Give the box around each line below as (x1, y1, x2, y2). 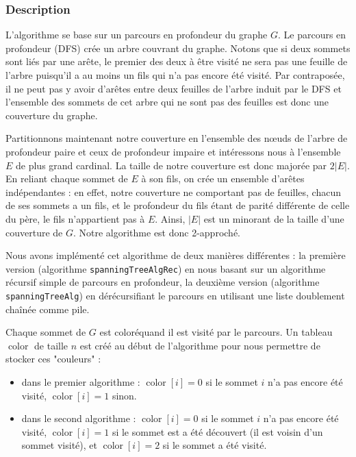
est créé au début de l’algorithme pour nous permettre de (79, 338, 320, 352)
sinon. (112, 388, 137, 402)
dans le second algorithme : (21, 411, 136, 425)
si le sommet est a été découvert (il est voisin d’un (112, 424, 323, 439)
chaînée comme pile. (5, 301, 90, 316)
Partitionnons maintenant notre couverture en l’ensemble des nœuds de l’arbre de (5, 131, 348, 145)
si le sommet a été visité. (162, 438, 267, 452)
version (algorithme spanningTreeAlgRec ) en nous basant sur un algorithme (5, 261, 326, 275)
